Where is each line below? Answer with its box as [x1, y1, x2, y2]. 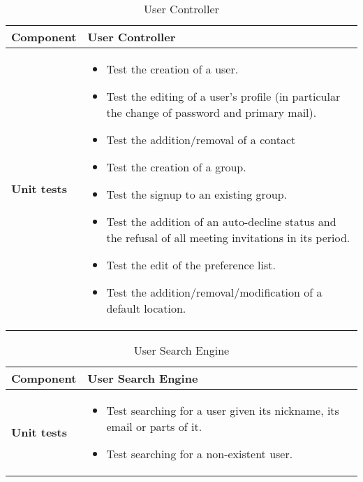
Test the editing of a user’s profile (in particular [106, 88, 341, 104]
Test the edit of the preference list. [106, 257, 276, 273]
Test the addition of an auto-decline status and [106, 213, 336, 229]
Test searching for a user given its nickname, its [106, 402, 339, 418]
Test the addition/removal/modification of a [106, 284, 323, 300]
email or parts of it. [106, 418, 202, 434]
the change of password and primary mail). [106, 104, 317, 120]
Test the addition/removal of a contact [106, 132, 296, 148]
